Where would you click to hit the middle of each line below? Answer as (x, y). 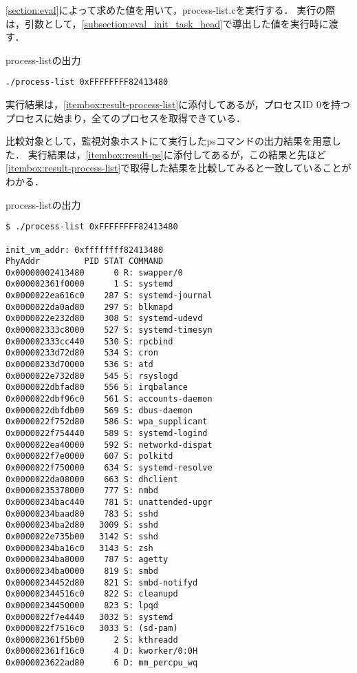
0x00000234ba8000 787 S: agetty (87, 560)
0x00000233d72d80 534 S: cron (82, 353)
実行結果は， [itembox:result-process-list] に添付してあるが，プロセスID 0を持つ (178, 104)
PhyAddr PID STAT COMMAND (85, 261)
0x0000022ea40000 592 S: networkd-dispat (109, 445)
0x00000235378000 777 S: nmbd (82, 491)
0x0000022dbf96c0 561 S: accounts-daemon (109, 399)
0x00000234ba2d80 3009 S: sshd (82, 525)
